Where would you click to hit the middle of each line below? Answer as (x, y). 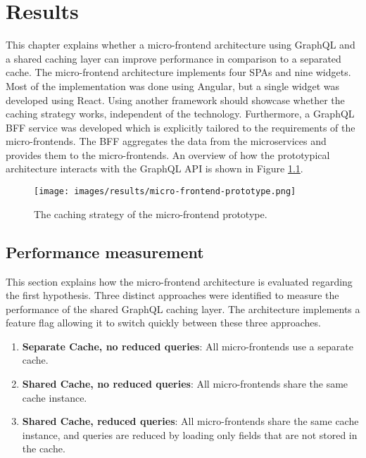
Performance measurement (105, 252)
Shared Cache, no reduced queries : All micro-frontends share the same (185, 384)
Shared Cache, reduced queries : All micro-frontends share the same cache (190, 421)
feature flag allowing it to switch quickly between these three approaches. (163, 323)
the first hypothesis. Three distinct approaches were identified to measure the (172, 295)
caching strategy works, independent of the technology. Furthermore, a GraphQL (180, 114)
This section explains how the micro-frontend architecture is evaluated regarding (179, 281)
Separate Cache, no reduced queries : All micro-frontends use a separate (188, 346)
